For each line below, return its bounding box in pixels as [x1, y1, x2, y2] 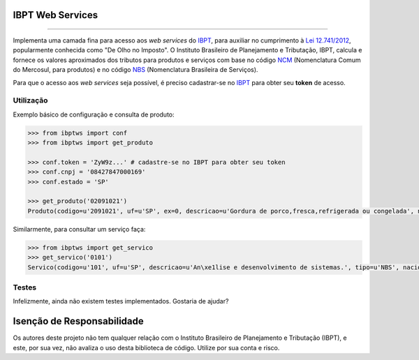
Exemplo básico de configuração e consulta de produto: [13, 110, 175, 119]
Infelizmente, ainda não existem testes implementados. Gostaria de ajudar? [13, 297, 229, 306]
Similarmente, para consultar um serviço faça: [13, 225, 146, 233]
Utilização [13, 96, 48, 105]
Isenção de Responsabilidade [13, 315, 145, 327]
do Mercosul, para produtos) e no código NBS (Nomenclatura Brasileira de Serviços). [13, 66, 258, 74]
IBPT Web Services [13, 9, 98, 21]
